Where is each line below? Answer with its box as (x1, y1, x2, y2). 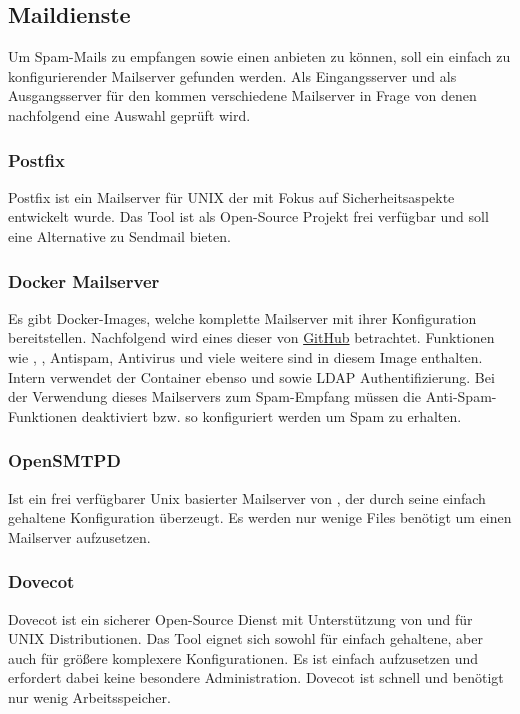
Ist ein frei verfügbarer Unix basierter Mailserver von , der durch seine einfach (8, 487, 486, 508)
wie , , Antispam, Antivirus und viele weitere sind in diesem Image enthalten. (8, 346, 483, 367)
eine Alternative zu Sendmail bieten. (8, 225, 231, 246)
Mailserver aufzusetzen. (8, 526, 151, 547)
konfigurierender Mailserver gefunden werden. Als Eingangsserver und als (8, 65, 457, 86)
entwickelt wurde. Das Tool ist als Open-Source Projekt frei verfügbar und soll (8, 206, 489, 227)
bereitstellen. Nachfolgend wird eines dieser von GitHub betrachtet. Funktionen (8, 327, 495, 348)
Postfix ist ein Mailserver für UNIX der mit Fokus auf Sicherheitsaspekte (8, 186, 455, 207)
